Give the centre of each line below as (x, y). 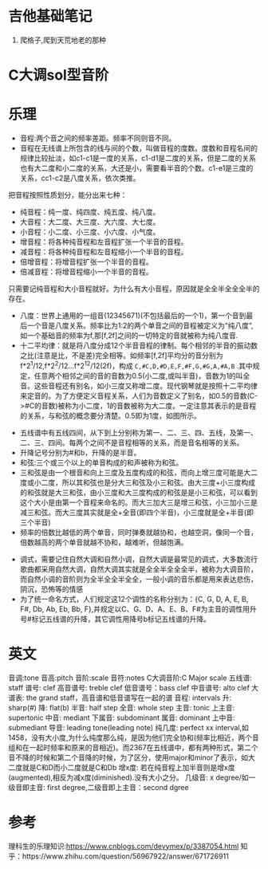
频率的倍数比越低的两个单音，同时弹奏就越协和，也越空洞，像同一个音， (138, 532)
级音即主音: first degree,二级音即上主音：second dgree (99, 787)
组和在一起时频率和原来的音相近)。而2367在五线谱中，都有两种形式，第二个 (133, 747)
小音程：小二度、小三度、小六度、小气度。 (90, 232)
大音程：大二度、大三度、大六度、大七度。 (90, 222)
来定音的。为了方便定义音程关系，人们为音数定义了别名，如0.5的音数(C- (139, 395)
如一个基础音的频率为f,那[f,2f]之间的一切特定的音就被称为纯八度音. (129, 336)
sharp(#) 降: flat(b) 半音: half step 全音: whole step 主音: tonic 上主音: (122, 707)
